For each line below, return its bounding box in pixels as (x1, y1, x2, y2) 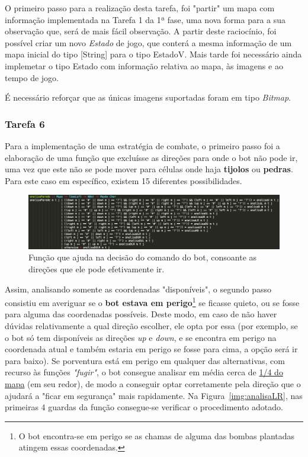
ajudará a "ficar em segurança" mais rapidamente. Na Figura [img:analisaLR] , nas (5, 389, 303, 401)
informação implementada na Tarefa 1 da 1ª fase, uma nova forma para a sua (5, 13, 286, 25)
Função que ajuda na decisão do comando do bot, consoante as (28, 251, 257, 263)
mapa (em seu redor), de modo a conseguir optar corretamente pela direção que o (5, 378, 301, 390)
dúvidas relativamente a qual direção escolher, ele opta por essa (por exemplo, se (5, 320, 298, 332)
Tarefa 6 (5, 116, 45, 131)
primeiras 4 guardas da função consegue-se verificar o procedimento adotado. (5, 401, 283, 413)
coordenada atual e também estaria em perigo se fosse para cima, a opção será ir (5, 343, 298, 355)
